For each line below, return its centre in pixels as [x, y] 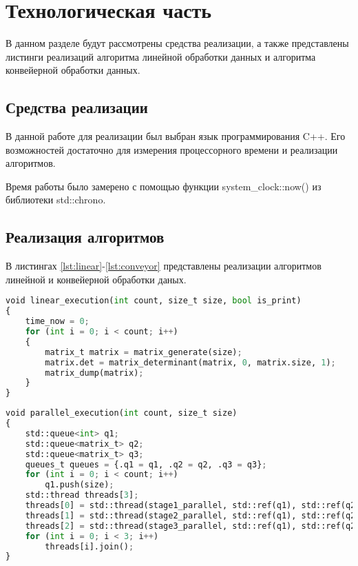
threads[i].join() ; [89, 546]
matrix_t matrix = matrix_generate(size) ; [144, 352]
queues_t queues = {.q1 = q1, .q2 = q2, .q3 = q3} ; [146, 464]
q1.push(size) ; [80, 485]
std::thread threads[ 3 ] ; [82, 495]
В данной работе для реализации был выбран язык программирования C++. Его [176, 136]
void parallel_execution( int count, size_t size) [122, 413]
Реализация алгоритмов [85, 237]
